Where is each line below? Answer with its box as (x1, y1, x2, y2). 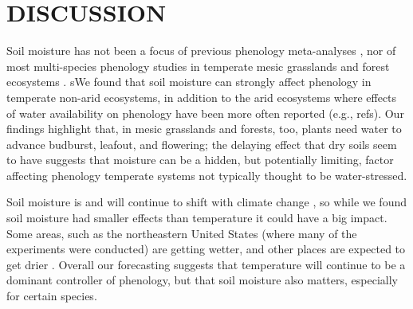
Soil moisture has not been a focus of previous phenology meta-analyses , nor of (6, 42, 396, 59)
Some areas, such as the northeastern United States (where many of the (6, 225, 357, 241)
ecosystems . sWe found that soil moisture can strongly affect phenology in (6, 73, 372, 90)
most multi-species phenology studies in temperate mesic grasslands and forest (6, 57, 390, 74)
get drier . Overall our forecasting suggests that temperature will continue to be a (6, 256, 406, 272)
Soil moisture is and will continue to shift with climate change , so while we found (6, 194, 407, 210)
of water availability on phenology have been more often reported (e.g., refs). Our (6, 104, 404, 121)
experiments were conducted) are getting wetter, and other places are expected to (6, 241, 406, 257)
